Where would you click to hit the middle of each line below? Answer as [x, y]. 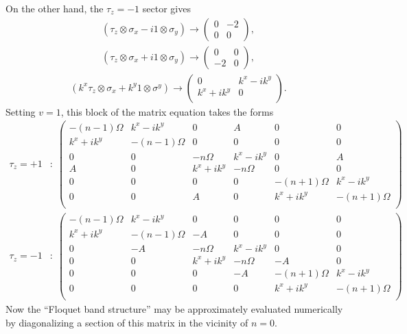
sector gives [166, 8]
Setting [21, 111]
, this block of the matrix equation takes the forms [167, 111]
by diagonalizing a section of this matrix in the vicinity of [127, 322]
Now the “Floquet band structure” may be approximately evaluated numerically [174, 308]
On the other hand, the [55, 8]
